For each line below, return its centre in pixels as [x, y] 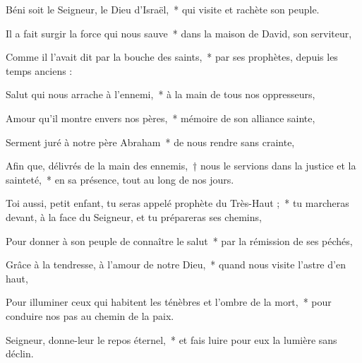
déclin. [20, 353]
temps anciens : [39, 70]
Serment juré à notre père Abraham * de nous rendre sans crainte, [150, 142]
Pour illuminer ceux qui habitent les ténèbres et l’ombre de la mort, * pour [169, 302]
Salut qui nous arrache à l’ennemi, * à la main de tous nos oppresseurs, [161, 94]
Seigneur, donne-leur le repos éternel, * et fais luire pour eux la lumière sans [171, 339]
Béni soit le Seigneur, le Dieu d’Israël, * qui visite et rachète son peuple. [163, 9]
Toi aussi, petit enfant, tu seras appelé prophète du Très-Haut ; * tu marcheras [177, 203]
